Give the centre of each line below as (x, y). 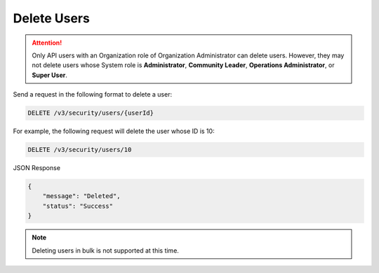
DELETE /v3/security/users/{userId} (91, 113)
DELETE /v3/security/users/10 (80, 150)
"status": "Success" (78, 206)
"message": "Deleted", (81, 196)
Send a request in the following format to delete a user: (92, 94)
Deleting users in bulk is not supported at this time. (105, 250)
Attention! (47, 43)
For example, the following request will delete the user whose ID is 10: (114, 131)
